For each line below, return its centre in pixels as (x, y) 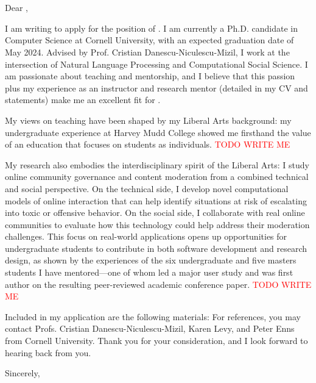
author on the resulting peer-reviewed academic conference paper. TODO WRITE (158, 284)
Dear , (16, 8)
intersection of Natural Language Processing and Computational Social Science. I (156, 64)
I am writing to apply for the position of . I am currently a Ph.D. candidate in (151, 28)
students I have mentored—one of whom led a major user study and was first (149, 272)
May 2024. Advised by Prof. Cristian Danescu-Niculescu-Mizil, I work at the (147, 52)
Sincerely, (23, 373)
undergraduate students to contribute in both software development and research (156, 248)
